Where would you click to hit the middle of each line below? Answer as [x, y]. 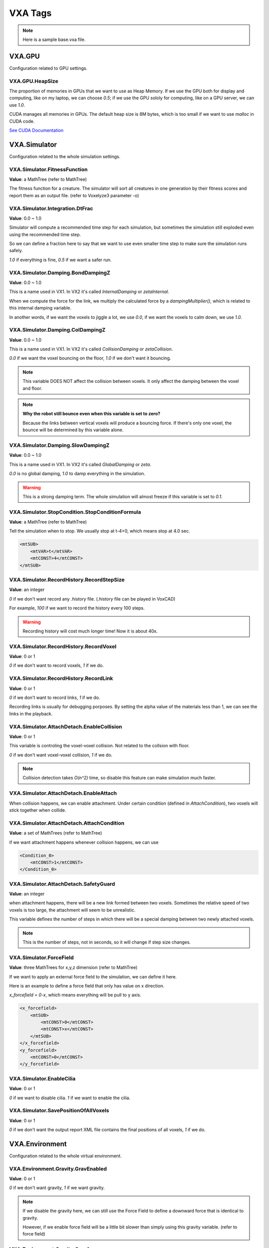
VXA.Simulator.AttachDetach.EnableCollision [66, 726]
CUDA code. [22, 121]
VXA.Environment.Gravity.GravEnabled [58, 1169]
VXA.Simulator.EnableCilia [42, 1078]
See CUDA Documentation [36, 130]
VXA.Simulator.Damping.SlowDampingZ [59, 445]
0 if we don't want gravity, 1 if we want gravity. [57, 1188]
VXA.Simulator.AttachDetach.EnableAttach [63, 793]
